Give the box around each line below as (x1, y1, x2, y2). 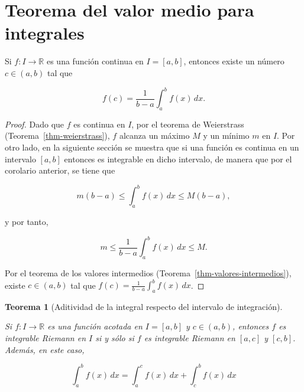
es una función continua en (46, 55, 144, 67)
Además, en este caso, (5, 343, 85, 355)
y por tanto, (5, 215, 48, 228)
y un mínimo (203, 129, 250, 142)
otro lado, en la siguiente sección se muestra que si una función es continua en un (5, 141, 299, 153)
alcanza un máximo (119, 129, 190, 142)
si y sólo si (95, 332, 134, 344)
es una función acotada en (47, 320, 143, 332)
